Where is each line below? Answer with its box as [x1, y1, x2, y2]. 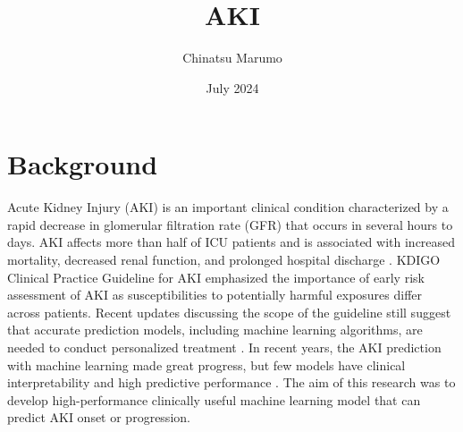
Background [7, 146, 158, 182]
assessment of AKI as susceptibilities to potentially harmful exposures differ [7, 285, 423, 304]
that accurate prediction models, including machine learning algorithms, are [7, 320, 423, 339]
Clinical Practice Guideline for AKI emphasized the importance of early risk [7, 267, 425, 286]
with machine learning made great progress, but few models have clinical [7, 355, 406, 374]
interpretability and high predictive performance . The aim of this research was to [7, 373, 456, 392]
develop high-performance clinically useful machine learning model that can [7, 390, 421, 409]
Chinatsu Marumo [182, 48, 282, 67]
